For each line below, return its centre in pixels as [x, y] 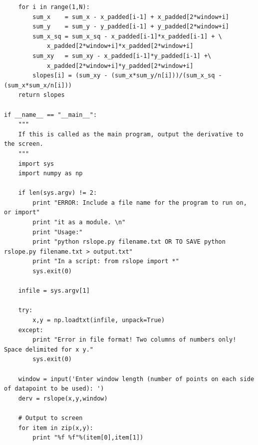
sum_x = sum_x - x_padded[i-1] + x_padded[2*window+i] [131, 17]
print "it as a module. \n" [79, 222]
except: [31, 330]
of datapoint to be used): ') [54, 389]
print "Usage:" [58, 232]
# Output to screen [50, 418]
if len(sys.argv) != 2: [58, 193]
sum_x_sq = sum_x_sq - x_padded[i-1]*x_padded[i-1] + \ [127, 36]
